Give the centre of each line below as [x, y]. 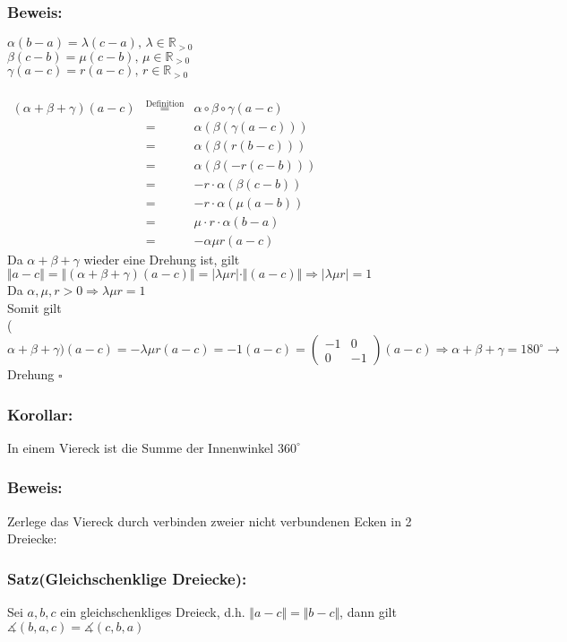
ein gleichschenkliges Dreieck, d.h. [153, 612]
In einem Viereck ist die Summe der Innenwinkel [141, 447]
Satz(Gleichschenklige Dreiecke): [127, 578]
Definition [165, 104]
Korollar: [40, 414]
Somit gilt [34, 307]
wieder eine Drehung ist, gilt [162, 259]
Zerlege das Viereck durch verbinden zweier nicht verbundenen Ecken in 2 [210, 521]
